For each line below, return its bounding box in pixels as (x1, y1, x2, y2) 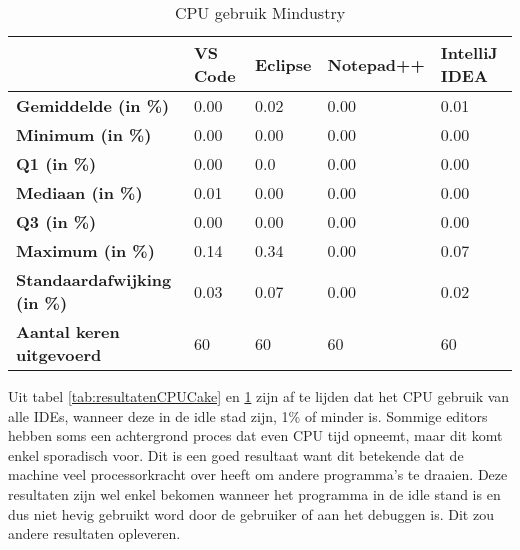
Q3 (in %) (16, 210, 97, 233)
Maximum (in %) (16, 239, 155, 262)
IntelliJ (440, 41, 498, 64)
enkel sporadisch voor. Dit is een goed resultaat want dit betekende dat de (8, 444, 464, 465)
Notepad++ (327, 52, 425, 76)
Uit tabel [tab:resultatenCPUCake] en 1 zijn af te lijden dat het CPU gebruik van (8, 386, 510, 406)
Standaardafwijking (16, 268, 172, 291)
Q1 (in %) (16, 152, 97, 175)
